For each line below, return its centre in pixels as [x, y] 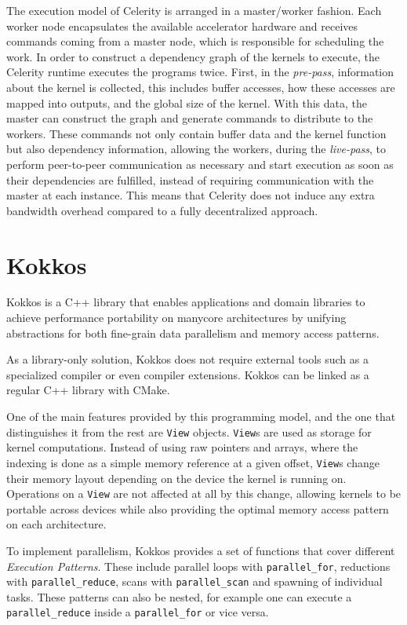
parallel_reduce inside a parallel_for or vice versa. [138, 612]
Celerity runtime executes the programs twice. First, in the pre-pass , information [200, 72]
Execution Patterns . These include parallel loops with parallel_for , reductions [198, 566]
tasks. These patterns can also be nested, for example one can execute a [179, 596]
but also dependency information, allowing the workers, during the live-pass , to [196, 149]
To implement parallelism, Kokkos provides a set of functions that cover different [201, 550]
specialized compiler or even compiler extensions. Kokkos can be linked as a [188, 374]
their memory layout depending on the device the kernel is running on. [176, 478]
